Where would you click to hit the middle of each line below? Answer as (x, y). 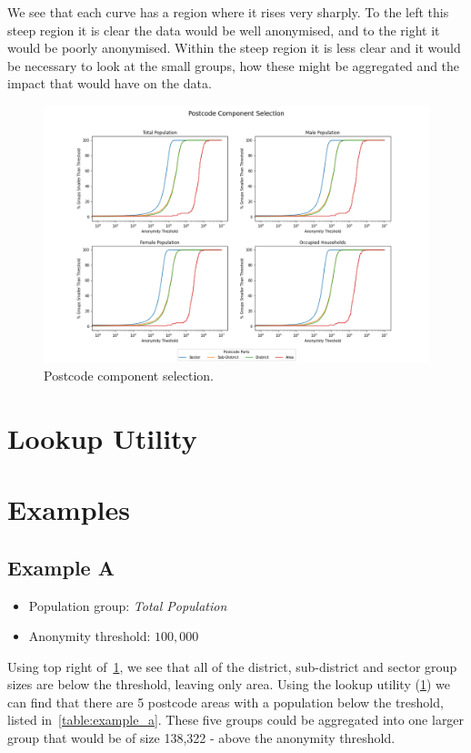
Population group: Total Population (128, 605)
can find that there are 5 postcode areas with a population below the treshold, (225, 702)
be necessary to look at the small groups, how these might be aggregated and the (234, 65)
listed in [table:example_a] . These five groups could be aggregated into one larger (236, 720)
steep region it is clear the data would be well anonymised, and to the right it (224, 30)
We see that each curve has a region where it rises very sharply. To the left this (228, 12)
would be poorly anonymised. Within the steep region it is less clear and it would (234, 48)
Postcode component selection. (129, 375)
